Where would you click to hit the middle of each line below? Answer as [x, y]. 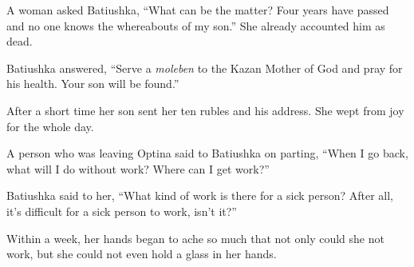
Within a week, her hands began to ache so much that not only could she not [195, 238]
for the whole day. [50, 126]
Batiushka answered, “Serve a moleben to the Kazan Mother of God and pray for [205, 68]
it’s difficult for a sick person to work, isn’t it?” [122, 211]
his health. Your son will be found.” [93, 84]
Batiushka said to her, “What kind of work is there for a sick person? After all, [200, 195]
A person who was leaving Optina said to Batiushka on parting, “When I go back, [207, 153]
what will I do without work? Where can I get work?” [138, 168]
